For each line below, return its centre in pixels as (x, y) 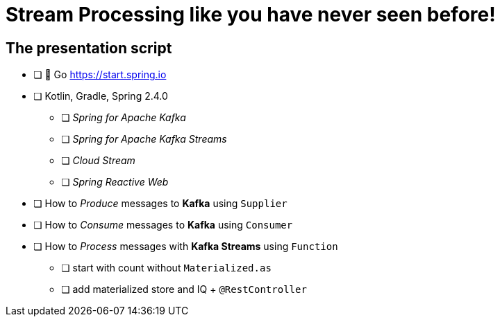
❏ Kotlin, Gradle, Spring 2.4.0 (101, 96)
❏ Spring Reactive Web (115, 182)
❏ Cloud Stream (98, 161)
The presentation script (89, 48)
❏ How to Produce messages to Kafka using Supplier (160, 204)
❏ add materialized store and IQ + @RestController (184, 289)
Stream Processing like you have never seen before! (251, 15)
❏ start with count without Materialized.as (166, 268)
